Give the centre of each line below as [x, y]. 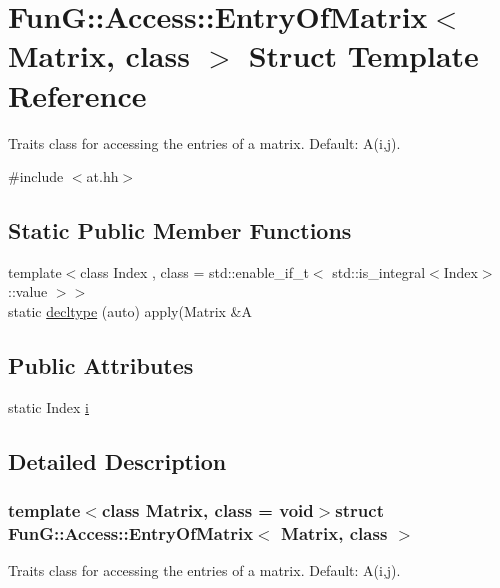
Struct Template [363, 55]
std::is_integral [379, 271]
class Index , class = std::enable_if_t [194, 271]
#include [36, 176]
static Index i [48, 406]
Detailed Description [117, 460]
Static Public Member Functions [180, 230]
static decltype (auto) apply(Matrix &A [130, 311]
